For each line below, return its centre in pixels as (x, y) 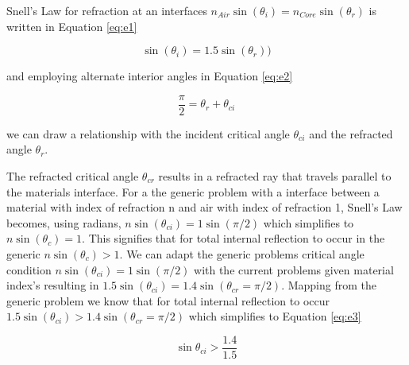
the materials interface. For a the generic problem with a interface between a (193, 191)
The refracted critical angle (73, 176)
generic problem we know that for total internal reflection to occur (168, 300)
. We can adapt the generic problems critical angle (242, 254)
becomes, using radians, (64, 222)
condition (29, 269)
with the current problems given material (294, 269)
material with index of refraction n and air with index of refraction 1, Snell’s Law (204, 207)
